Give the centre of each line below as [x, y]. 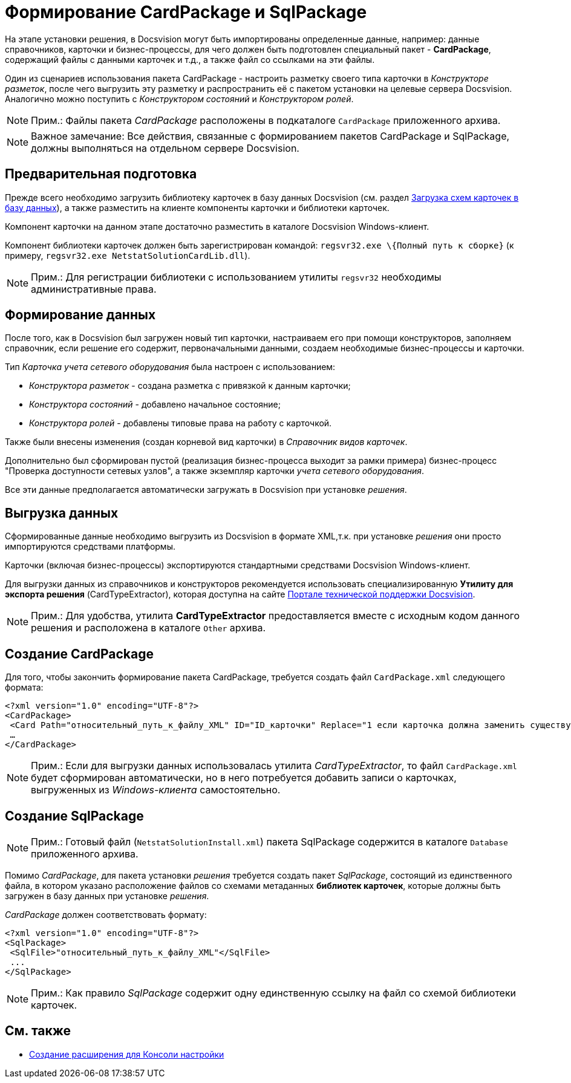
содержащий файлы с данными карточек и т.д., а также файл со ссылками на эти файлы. [190, 59]
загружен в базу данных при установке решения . [107, 896]
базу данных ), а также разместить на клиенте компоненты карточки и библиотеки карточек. [197, 207]
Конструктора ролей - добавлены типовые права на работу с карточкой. [181, 423]
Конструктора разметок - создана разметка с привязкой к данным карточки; [190, 386]
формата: [24, 688]
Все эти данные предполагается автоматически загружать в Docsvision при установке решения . [206, 490]
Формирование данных [80, 315]
